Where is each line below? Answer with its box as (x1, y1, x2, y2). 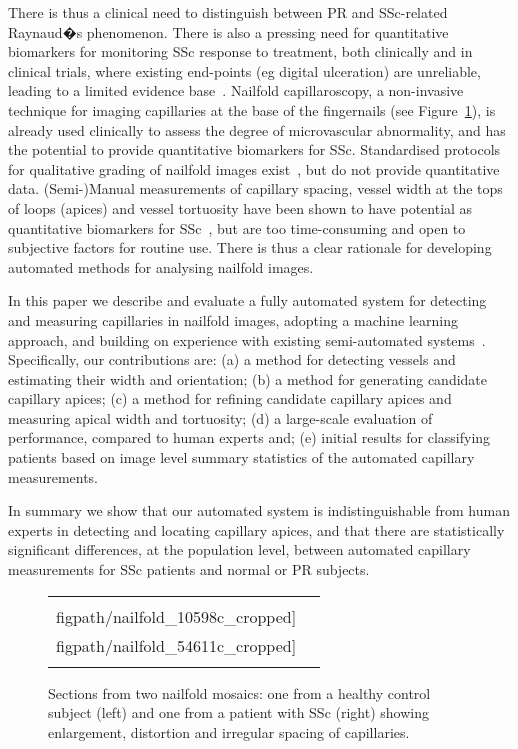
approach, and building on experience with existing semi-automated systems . (8, 329, 486, 350)
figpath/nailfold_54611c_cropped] (56, 633, 297, 657)
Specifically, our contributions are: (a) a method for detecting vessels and (8, 349, 456, 370)
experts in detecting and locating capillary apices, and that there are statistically (8, 519, 505, 540)
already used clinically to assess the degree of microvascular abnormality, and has (8, 119, 506, 140)
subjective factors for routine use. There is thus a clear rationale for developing (8, 237, 492, 258)
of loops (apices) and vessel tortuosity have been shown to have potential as (8, 197, 473, 218)
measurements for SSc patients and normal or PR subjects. (8, 559, 370, 580)
